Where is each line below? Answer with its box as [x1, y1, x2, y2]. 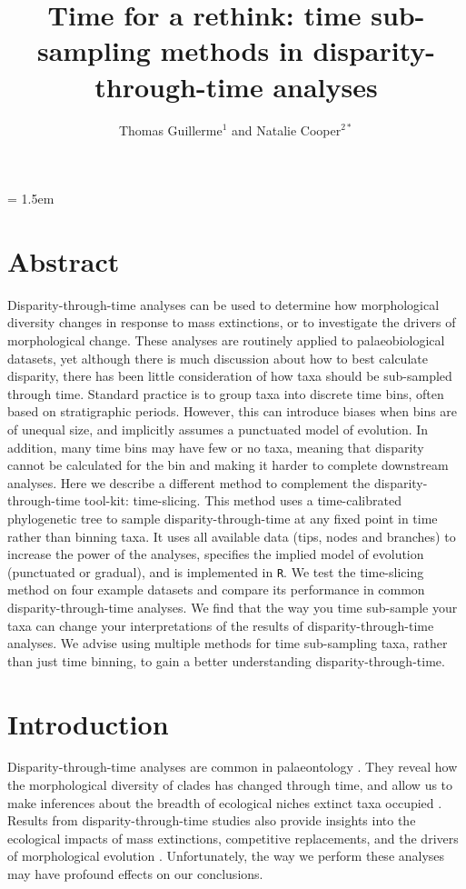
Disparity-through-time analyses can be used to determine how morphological [7, 295, 440, 314]
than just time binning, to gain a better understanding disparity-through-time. [7, 651, 445, 670]
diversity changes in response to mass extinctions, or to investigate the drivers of [7, 313, 456, 332]
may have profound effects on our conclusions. [7, 864, 263, 884]
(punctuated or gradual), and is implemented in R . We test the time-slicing [7, 562, 424, 581]
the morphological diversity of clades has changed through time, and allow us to [7, 775, 453, 794]
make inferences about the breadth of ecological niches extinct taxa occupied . [7, 793, 442, 812]
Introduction [7, 704, 169, 742]
